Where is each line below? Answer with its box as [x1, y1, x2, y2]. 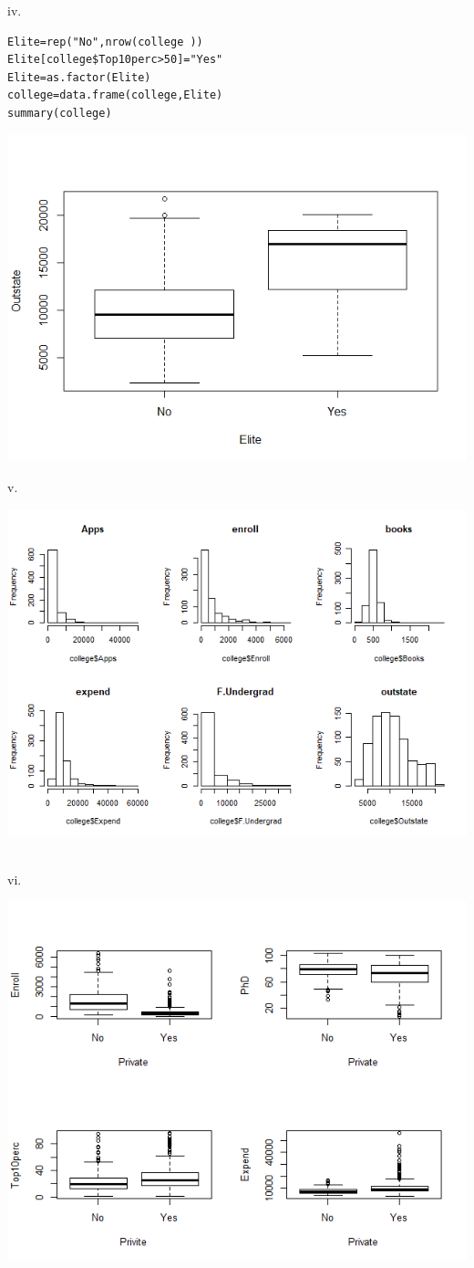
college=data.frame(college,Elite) [7, 89, 223, 102]
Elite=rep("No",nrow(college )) [7, 35, 203, 48]
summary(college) [7, 106, 112, 120]
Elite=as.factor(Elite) [7, 70, 151, 84]
